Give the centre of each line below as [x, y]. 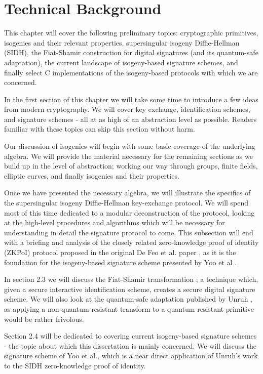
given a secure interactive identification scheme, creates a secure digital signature [130, 289]
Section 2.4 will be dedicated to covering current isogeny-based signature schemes [130, 336]
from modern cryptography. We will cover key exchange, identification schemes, [127, 109]
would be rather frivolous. [44, 319]
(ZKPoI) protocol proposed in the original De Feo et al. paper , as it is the [120, 252]
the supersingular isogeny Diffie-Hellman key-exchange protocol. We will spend [126, 203]
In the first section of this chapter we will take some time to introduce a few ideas [131, 99]
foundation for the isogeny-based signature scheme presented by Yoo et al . [121, 262]
